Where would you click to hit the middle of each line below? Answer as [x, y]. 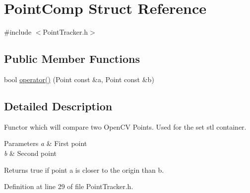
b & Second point [31, 153]
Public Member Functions [72, 59]
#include [18, 32]
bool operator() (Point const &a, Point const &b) [79, 79]
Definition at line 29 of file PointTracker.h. [69, 186]
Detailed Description [58, 106]
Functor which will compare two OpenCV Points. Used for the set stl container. [125, 126]
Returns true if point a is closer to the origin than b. [84, 169]
